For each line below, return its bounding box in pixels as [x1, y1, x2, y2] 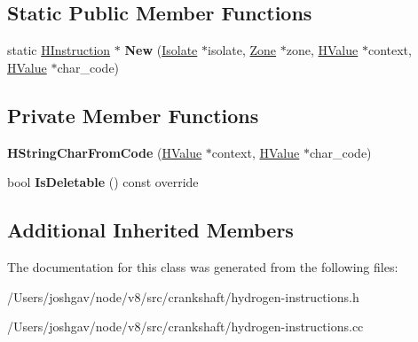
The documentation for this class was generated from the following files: [7, 257, 398, 276]
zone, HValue [286, 41, 359, 59]
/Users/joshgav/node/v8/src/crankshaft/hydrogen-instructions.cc [7, 317, 364, 336]
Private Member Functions [7, 101, 259, 128]
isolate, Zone [207, 41, 277, 59]
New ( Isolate [124, 41, 198, 59]
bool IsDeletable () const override [7, 173, 199, 191]
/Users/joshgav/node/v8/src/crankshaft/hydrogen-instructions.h [7, 287, 359, 306]
